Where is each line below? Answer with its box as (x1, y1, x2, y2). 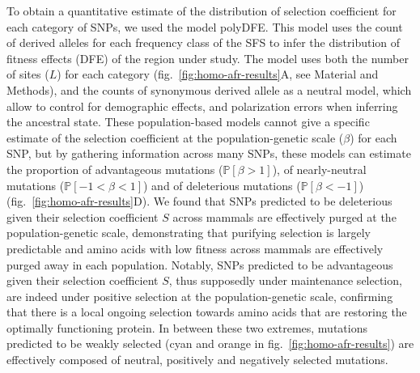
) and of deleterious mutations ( (143, 176, 301, 193)
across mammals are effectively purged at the (172, 208, 397, 225)
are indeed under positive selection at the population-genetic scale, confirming (6, 287, 393, 304)
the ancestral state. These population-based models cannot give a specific (6, 113, 370, 130)
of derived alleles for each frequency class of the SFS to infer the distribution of (6, 34, 401, 51)
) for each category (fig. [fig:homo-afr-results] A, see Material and (57, 66, 379, 83)
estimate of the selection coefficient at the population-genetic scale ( (6, 129, 344, 146)
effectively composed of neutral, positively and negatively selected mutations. (6, 351, 388, 368)
